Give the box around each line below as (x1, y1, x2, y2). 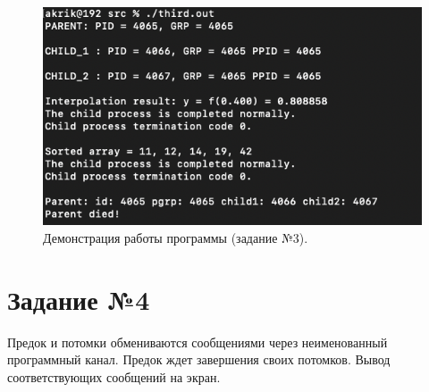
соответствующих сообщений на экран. (7, 367, 221, 386)
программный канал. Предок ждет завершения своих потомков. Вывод (7, 350, 391, 369)
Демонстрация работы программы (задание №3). (43, 228, 308, 246)
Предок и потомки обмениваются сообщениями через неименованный (7, 332, 388, 351)
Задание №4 (7, 280, 150, 317)
